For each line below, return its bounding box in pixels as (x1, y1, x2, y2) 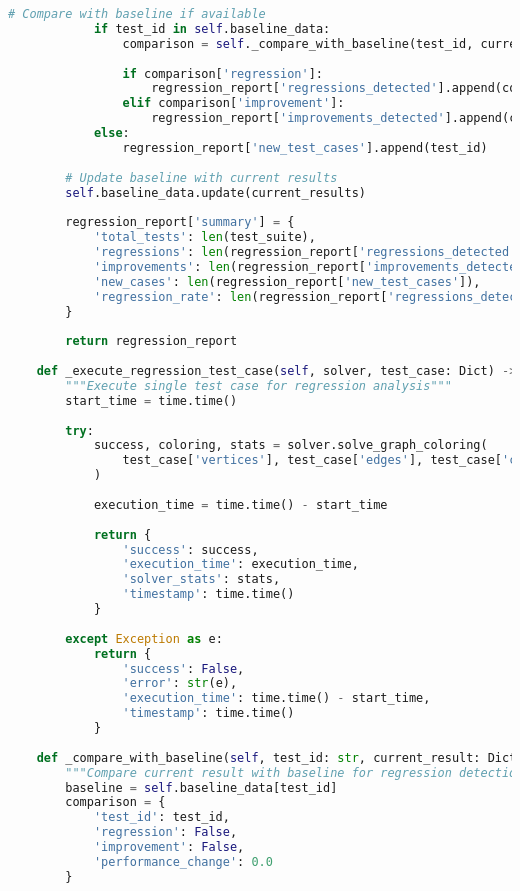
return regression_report (65, 334, 238, 349)
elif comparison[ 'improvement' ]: (122, 96, 345, 111)
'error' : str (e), (122, 676, 238, 691)
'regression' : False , (93, 825, 238, 840)
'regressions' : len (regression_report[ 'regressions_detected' (93, 245, 517, 259)
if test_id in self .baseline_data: (93, 21, 331, 36)
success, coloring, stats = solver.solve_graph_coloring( (93, 438, 488, 453)
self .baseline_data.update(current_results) (65, 185, 366, 200)
